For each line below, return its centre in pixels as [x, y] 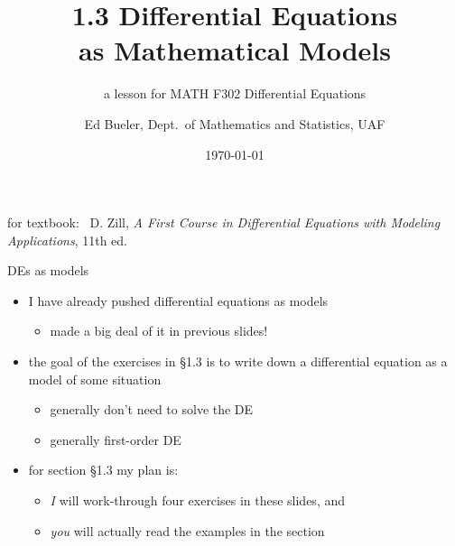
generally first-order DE [116, 439]
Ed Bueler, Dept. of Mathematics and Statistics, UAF [235, 123]
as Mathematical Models [235, 50]
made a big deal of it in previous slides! [159, 331]
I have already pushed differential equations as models [178, 300]
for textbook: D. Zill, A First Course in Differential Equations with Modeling [224, 222]
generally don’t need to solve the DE [152, 409]
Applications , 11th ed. [67, 240]
